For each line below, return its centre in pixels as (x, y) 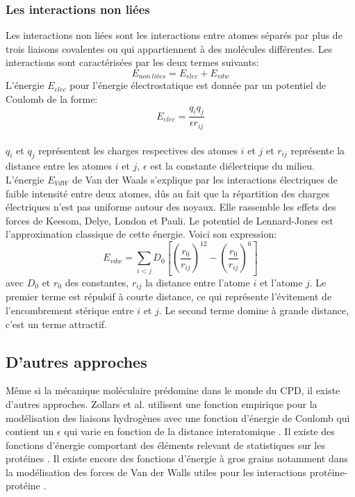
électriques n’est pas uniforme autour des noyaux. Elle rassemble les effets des (171, 207)
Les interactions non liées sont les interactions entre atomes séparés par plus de (174, 35)
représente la (318, 150)
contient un (30, 431)
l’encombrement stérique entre (70, 310)
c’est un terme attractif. (56, 324)
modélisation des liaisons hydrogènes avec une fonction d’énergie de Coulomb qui (178, 417)
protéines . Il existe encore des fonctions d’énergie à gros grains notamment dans (177, 458)
